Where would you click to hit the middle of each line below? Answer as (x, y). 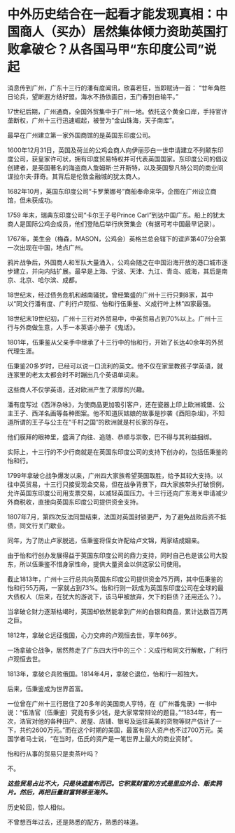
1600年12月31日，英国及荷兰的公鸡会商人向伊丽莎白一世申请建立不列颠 (109, 150)
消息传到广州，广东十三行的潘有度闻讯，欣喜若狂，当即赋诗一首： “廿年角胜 (117, 88)
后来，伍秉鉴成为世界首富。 (47, 688)
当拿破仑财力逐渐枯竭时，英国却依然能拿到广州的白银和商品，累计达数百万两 (117, 611)
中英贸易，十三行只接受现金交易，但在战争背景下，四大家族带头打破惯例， (120, 484)
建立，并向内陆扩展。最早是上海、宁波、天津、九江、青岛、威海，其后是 (117, 271)
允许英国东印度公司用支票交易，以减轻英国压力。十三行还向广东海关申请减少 (117, 493)
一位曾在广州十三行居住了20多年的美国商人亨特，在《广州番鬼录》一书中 (112, 703)
